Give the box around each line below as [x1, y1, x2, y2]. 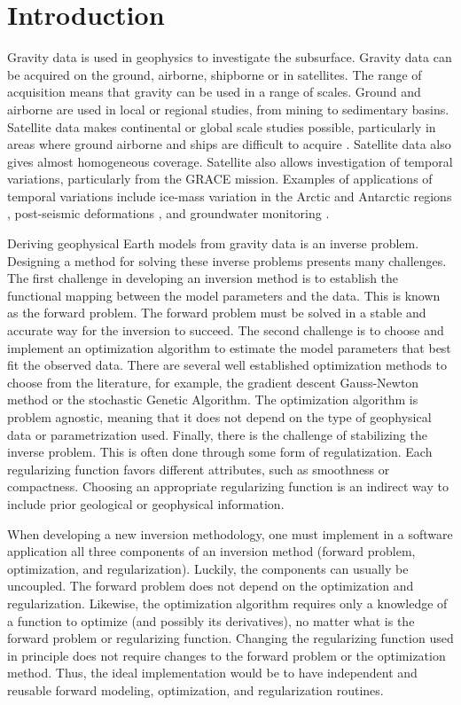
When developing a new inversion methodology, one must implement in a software [7, 524, 453, 543]
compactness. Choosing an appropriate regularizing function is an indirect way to [7, 477, 449, 496]
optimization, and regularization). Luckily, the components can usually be [7, 559, 409, 577]
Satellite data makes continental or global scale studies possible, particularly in [7, 117, 436, 136]
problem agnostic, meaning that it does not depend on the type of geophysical [7, 408, 432, 426]
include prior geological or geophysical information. [7, 494, 285, 513]
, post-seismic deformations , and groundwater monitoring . [7, 204, 330, 223]
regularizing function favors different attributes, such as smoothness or [7, 459, 390, 478]
